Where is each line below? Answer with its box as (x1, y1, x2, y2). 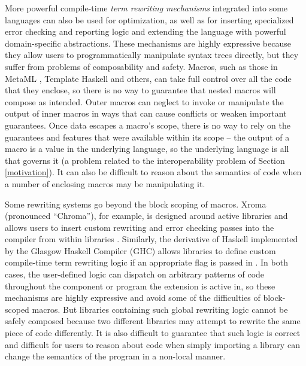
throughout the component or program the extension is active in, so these (5, 279, 275, 292)
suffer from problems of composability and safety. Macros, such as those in (5, 60, 278, 72)
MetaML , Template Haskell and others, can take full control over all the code (5, 72, 292, 84)
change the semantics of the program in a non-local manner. (5, 350, 226, 362)
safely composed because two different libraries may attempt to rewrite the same (5, 315, 301, 327)
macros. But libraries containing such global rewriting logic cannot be (32, 303, 288, 315)
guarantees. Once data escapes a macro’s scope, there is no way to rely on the (5, 118, 290, 131)
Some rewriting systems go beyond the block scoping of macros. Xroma (5, 197, 266, 210)
